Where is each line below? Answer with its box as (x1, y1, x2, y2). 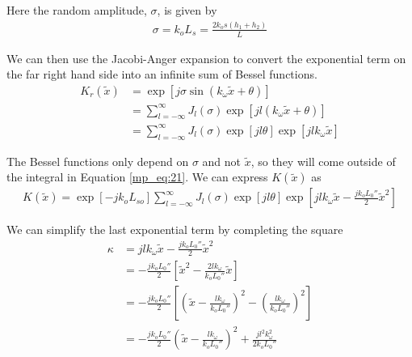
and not (202, 152, 241, 169)
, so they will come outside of (250, 152, 396, 169)
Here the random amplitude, (6, 2, 147, 18)
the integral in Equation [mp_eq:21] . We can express (6, 168, 268, 185)
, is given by (157, 2, 217, 18)
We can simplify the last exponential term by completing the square (6, 221, 343, 238)
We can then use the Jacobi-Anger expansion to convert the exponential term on (6, 49, 406, 66)
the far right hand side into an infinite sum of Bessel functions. (6, 66, 317, 83)
